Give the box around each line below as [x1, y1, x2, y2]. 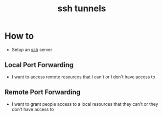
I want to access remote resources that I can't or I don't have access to [11, 74, 155, 80]
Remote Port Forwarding [4, 88, 81, 96]
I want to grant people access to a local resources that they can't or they [11, 101, 159, 107]
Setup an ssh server [11, 46, 52, 52]
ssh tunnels [57, 3, 106, 14]
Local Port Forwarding [4, 61, 74, 69]
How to [4, 30, 34, 42]
